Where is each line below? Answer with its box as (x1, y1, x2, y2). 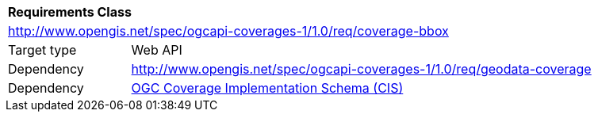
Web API (131, 42, 182, 58)
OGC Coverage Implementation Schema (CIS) (131, 80, 404, 96)
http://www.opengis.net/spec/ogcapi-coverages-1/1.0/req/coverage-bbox (8, 23, 449, 39)
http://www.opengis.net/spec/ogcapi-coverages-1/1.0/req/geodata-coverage (131, 61, 592, 77)
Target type (8, 42, 77, 58)
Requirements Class (8, 4, 132, 20)
